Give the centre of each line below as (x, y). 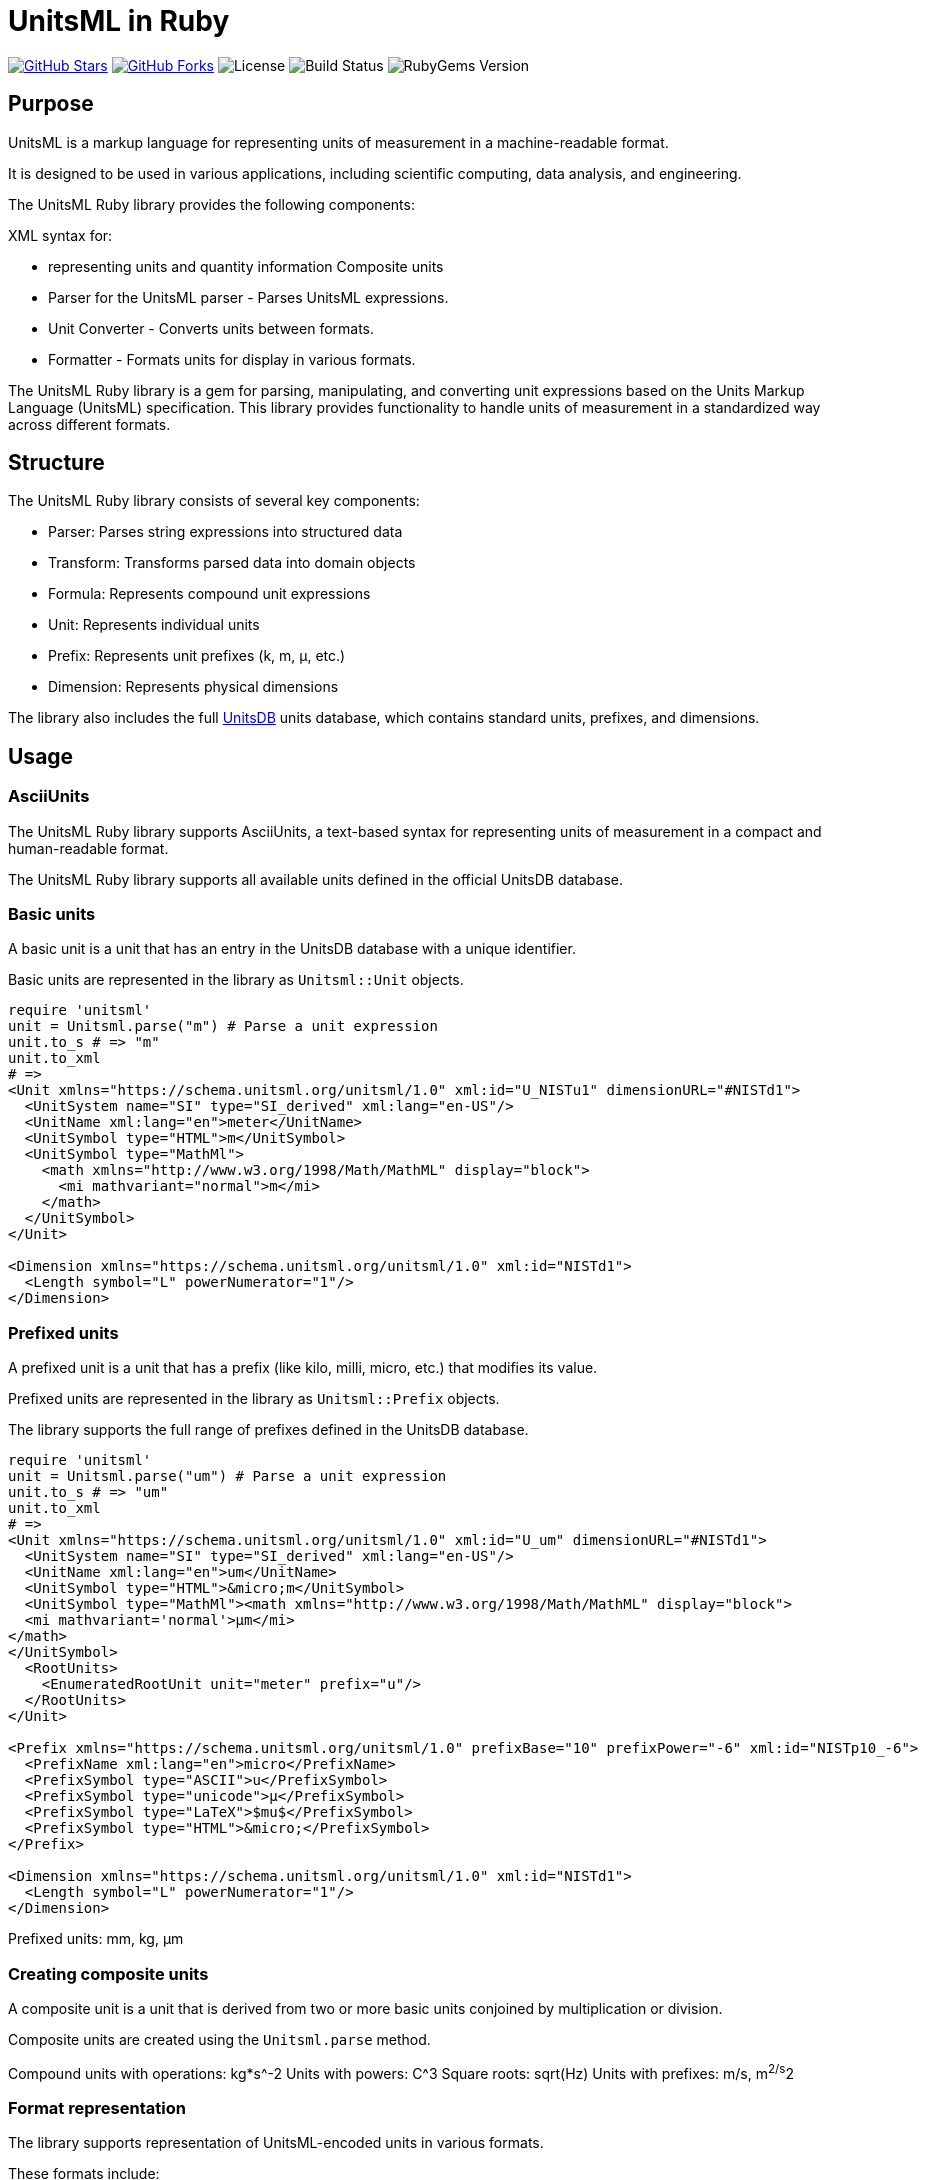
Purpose (51, 104)
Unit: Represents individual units (154, 625)
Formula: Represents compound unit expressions (209, 594)
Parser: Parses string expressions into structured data (225, 532)
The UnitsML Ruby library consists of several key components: (214, 501)
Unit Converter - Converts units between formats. (211, 328)
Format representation (97, 2107)
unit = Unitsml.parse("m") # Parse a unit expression (223, 1026)
